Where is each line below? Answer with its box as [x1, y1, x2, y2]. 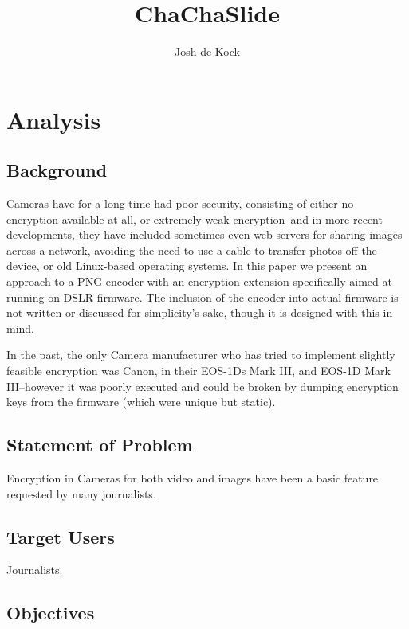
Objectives [6, 600, 95, 625]
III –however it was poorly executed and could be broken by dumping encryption [6, 377, 399, 394]
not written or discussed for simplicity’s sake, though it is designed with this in [6, 304, 393, 321]
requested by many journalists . [6, 485, 156, 502]
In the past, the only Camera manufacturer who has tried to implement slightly [6, 346, 395, 363]
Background [6, 158, 108, 182]
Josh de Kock [175, 43, 240, 60]
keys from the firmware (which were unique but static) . [6, 393, 276, 410]
